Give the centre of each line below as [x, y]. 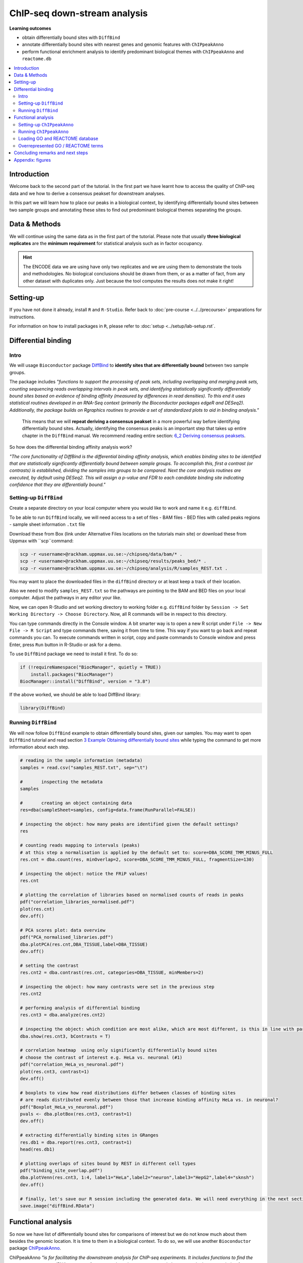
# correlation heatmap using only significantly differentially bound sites [118, 1050]
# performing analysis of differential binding [80, 1008]
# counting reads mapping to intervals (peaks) [80, 845]
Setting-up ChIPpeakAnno [46, 124]
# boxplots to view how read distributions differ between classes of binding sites [128, 1093]
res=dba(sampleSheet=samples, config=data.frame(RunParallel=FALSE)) [108, 810]
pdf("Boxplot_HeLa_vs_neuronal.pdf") [67, 1107]
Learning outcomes [30, 28]
